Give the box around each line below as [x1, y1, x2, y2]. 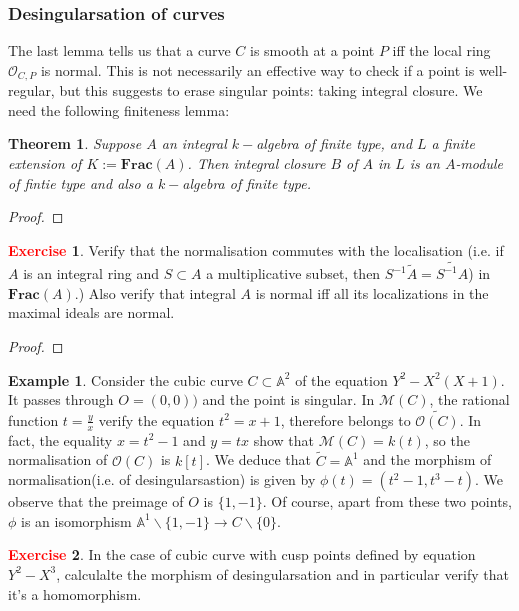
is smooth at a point [250, 40, 375, 61]
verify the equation [98, 409, 215, 430]
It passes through [8, 389, 114, 410]
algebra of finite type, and [256, 133, 413, 154]
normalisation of [8, 449, 108, 470]
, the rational [429, 389, 510, 410]
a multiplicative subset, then [206, 263, 381, 284]
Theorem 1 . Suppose [8, 133, 142, 154]
